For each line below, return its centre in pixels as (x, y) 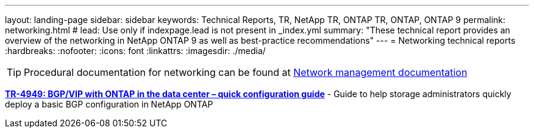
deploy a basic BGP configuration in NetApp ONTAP (109, 104)
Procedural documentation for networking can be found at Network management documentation (246, 72)
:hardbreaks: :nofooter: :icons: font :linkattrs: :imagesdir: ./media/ (135, 51)
